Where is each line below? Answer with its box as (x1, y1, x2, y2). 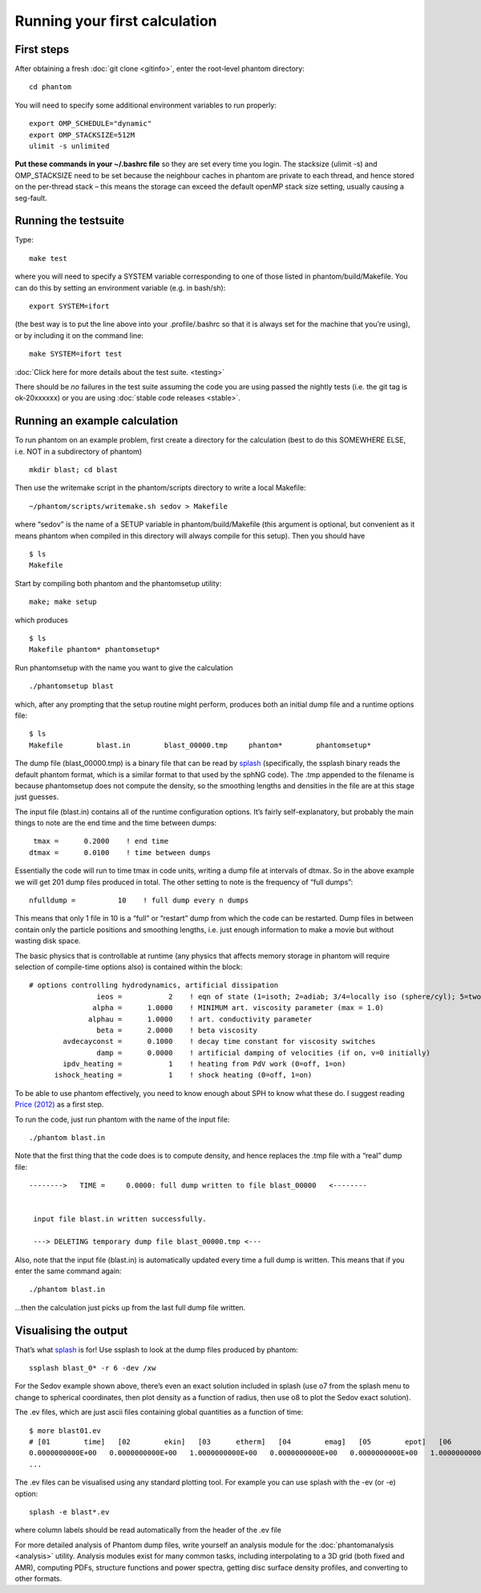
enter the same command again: (14, 1265, 122, 1276)
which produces (14, 615, 68, 625)
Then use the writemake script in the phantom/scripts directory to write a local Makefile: (14, 483, 306, 493)
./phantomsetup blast (29, 682, 114, 691)
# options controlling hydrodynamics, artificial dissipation (29, 980, 279, 990)
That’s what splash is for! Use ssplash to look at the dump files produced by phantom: (14, 1345, 298, 1355)
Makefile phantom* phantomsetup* (29, 645, 160, 654)
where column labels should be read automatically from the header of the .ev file (14, 1526, 282, 1535)
